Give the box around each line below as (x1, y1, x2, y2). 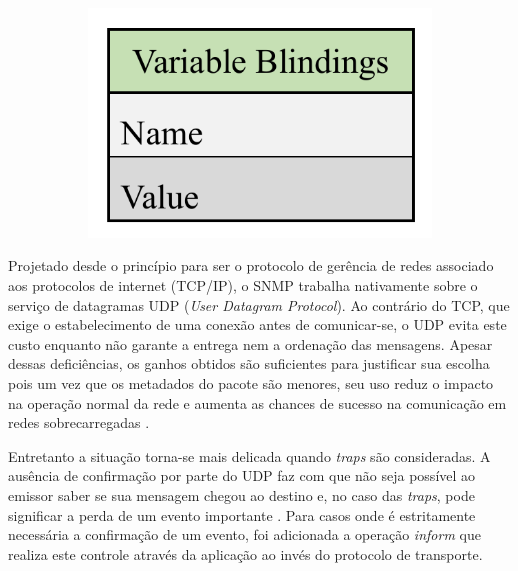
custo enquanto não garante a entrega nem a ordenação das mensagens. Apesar (8, 333, 493, 354)
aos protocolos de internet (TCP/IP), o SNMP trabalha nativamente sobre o (8, 274, 478, 295)
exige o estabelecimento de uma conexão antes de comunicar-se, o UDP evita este (8, 314, 507, 335)
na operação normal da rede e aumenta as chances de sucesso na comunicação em (8, 392, 507, 413)
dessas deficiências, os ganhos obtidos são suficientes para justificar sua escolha (8, 353, 490, 374)
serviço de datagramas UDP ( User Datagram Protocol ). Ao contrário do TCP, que (8, 294, 510, 315)
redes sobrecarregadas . (8, 412, 150, 433)
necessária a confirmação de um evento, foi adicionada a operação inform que (8, 524, 481, 545)
